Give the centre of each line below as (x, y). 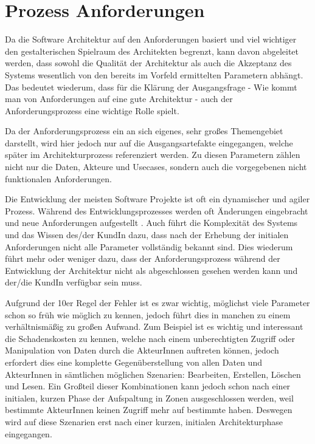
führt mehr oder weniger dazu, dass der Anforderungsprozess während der (143, 258)
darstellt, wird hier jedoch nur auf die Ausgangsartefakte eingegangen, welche (149, 142)
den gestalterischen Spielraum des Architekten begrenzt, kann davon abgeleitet (152, 51)
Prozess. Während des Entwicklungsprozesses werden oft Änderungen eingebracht (157, 210)
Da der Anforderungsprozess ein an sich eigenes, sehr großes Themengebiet (144, 131)
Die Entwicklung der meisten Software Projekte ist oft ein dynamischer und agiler (157, 199)
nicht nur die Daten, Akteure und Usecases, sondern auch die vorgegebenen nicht (156, 167)
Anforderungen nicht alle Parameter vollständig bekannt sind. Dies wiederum (149, 246)
